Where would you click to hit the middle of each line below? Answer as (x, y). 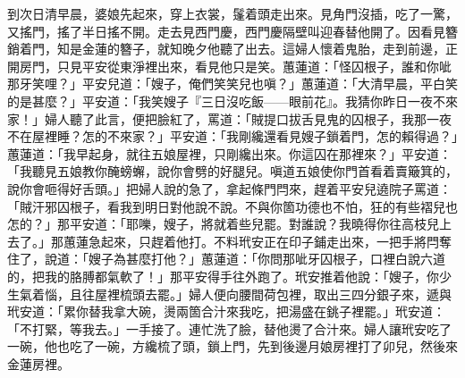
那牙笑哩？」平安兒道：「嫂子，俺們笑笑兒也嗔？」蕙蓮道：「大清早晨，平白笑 (232, 84)
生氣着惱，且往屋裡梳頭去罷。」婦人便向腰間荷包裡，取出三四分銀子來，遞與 (229, 294)
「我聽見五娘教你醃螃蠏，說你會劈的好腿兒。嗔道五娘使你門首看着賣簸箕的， (232, 171)
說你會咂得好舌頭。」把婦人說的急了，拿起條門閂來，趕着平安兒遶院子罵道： (229, 188)
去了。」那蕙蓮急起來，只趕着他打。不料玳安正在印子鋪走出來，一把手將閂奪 (229, 241)
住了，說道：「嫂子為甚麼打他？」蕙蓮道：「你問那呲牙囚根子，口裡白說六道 (226, 259)
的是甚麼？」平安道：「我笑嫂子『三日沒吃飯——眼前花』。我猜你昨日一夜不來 (232, 101)
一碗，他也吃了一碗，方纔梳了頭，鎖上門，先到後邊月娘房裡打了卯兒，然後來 (232, 346)
